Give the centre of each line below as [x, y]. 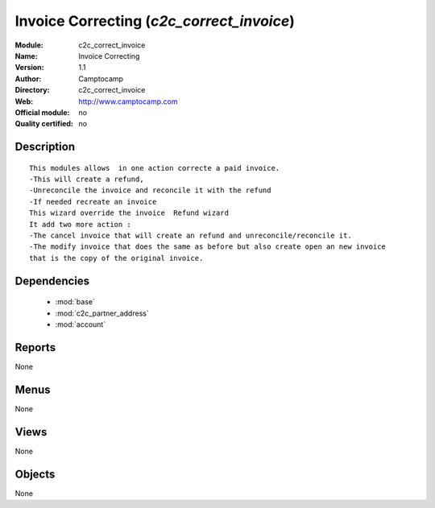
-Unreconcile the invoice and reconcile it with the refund [150, 190]
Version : [29, 68]
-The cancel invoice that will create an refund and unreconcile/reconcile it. [191, 236]
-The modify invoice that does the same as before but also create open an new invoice [208, 247]
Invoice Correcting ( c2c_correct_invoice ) [155, 21]
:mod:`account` [81, 324]
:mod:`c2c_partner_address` [102, 313]
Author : [28, 78]
